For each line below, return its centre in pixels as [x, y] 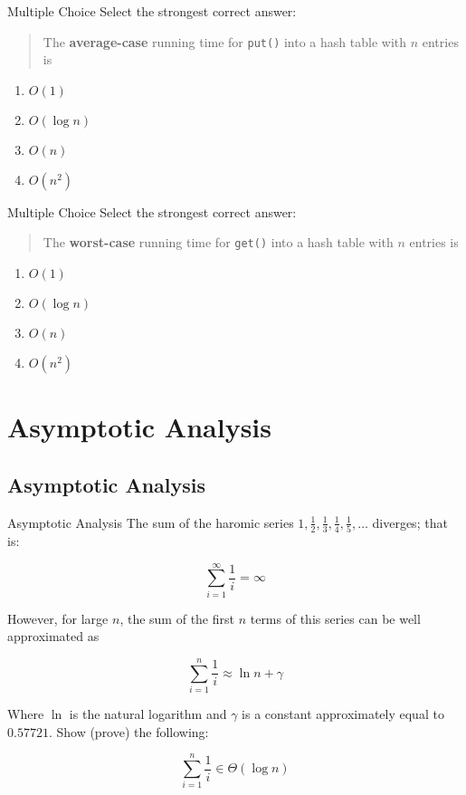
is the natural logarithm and [148, 714]
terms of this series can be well [335, 618]
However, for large [58, 618]
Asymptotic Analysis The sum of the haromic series [151, 522]
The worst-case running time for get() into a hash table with [218, 242]
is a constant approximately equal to [343, 714]
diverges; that [410, 522]
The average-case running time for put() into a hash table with [225, 41]
